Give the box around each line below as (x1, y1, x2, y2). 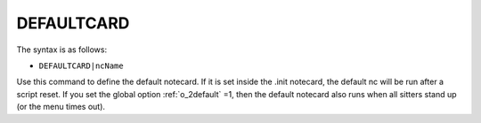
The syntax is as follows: (16, 44, 107, 55)
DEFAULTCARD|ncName (38, 60, 124, 71)
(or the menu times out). (16, 102, 106, 112)
